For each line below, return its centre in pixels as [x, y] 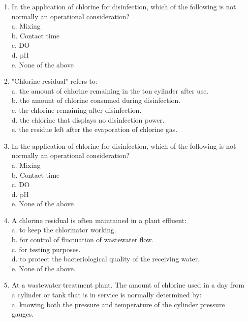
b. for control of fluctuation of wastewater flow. [83, 240]
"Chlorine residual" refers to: [54, 81]
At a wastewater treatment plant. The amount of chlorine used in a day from [128, 285]
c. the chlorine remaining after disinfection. [77, 110]
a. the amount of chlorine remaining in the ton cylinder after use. [110, 90]
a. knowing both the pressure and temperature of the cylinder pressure [118, 304]
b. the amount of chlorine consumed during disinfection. [96, 100]
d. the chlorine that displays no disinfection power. [88, 119]
